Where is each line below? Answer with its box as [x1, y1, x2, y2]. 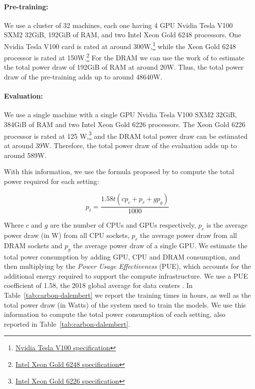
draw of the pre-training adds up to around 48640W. [4, 72, 162, 82]
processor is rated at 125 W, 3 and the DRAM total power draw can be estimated [4, 129, 248, 141]
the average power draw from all [140, 230, 237, 240]
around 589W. [4, 150, 47, 160]
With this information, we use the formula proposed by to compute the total [4, 166, 234, 177]
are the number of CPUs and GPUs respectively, [50, 220, 196, 230]
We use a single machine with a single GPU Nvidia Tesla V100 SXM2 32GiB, [4, 109, 237, 120]
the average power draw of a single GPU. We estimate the [73, 240, 248, 250]
